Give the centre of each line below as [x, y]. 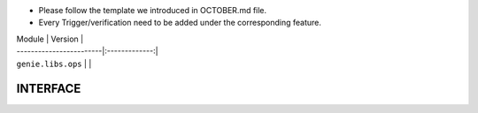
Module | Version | [50, 39]
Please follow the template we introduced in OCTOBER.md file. [153, 10]
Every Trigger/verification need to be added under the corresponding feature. [180, 23]
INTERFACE [49, 89]
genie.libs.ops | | [54, 64]
